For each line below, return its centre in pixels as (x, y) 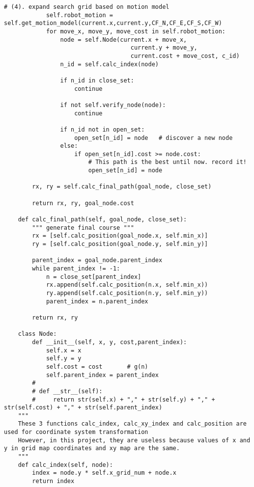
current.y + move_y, (164, 48)
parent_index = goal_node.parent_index (97, 260)
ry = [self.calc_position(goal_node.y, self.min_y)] (120, 244)
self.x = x (64, 350)
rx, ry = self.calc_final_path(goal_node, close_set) (122, 187)
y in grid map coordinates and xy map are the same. (92, 448)
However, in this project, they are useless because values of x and (134, 440)
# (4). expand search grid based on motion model (87, 7)
